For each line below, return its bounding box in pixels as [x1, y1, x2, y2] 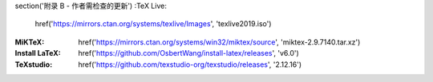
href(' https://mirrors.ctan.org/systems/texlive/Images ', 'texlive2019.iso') [34, 19, 272, 29]
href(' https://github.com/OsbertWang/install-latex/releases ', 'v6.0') [78, 49, 300, 58]
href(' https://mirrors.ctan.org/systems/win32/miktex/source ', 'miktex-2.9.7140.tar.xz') [78, 37, 361, 47]
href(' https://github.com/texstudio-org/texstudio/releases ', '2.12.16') [78, 60, 302, 69]
